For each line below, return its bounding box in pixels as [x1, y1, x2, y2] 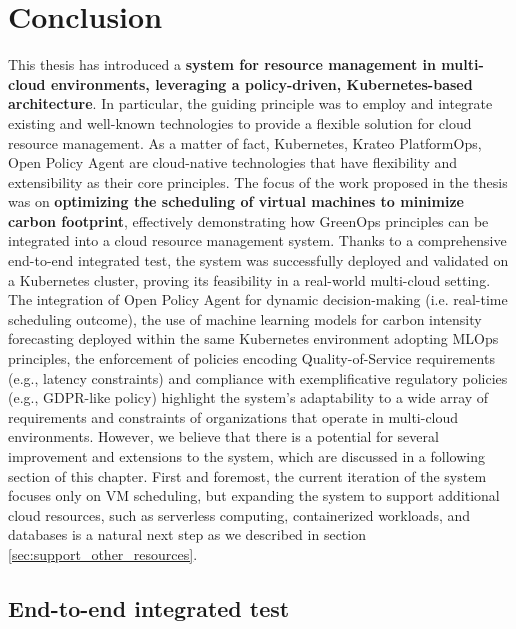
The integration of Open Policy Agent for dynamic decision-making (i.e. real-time [8, 289, 508, 310]
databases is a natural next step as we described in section [8, 524, 366, 545]
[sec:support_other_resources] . [8, 543, 198, 564]
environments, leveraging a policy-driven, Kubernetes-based [50, 73, 473, 94]
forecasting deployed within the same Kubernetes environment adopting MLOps [8, 328, 499, 349]
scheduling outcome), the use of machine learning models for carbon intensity [8, 308, 482, 329]
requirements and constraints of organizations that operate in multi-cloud [8, 406, 459, 427]
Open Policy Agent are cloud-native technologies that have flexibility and [8, 152, 458, 173]
